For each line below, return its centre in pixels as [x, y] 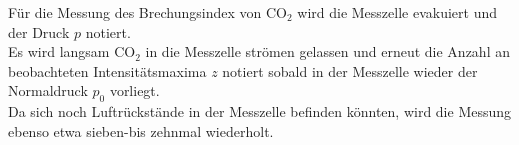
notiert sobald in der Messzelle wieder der [350, 70]
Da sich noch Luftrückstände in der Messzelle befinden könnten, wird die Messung [260, 111]
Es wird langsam [59, 51]
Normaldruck [48, 90]
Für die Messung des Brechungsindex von [135, 12]
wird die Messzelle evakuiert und [397, 12]
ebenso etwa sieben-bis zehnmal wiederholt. [141, 130]
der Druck [39, 31]
